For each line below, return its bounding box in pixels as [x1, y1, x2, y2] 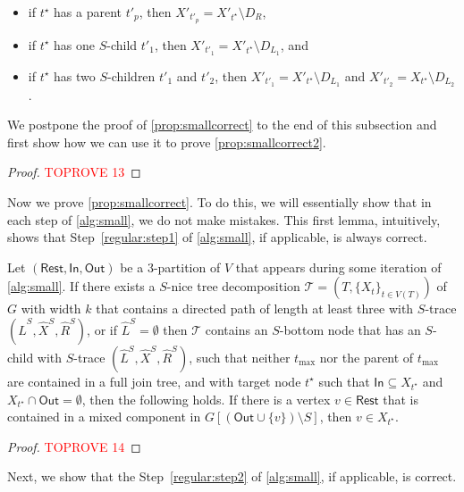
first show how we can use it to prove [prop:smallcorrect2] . [7, 132, 326, 151]
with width [21, 299, 81, 318]
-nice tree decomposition [166, 277, 300, 296]
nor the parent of [319, 347, 414, 366]
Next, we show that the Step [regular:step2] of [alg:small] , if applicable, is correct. [7, 467, 457, 486]
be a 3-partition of [120, 257, 221, 276]
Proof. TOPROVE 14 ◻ [7, 437, 141, 455]
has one [54, 35, 96, 54]
